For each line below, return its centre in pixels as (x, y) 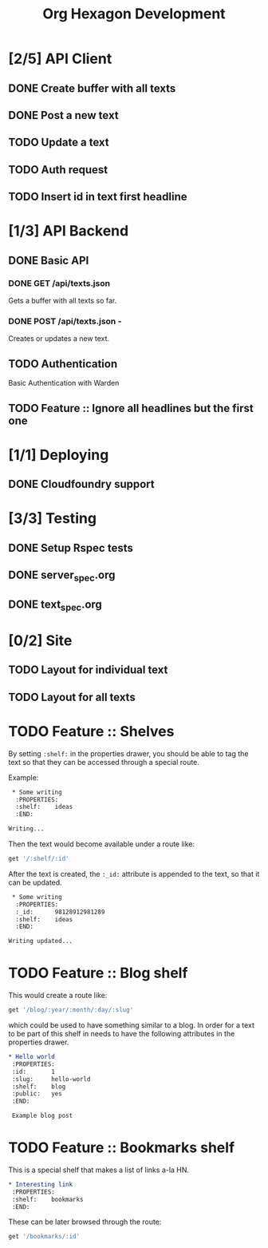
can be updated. (35, 882)
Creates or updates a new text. (59, 339)
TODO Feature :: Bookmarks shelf (122, 1148)
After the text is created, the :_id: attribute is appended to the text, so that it (134, 874)
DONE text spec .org (55, 605)
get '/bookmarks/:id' (44, 1237)
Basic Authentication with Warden (64, 383)
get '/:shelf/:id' (39, 859)
